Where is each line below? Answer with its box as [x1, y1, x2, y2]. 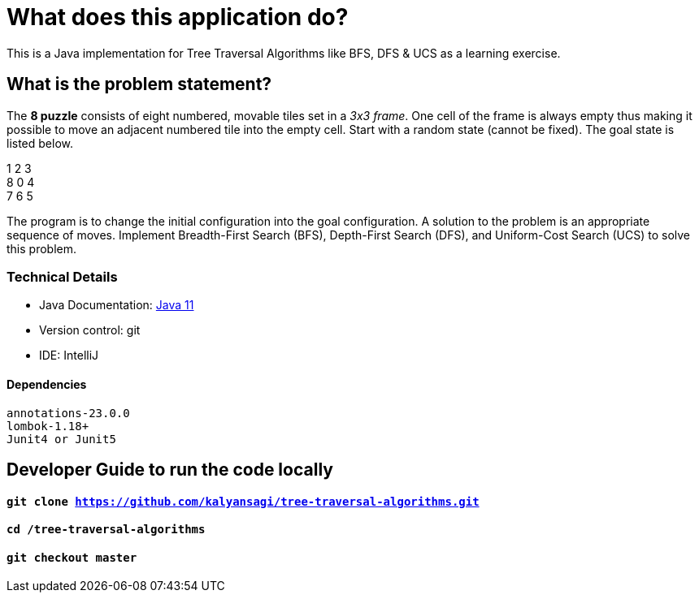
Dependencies [7, 377, 87, 391]
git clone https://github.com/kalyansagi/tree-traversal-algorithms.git [7, 494, 480, 508]
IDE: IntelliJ [39, 348, 99, 363]
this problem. [7, 241, 77, 256]
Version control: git [39, 323, 141, 338]
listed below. [7, 136, 74, 150]
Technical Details [7, 268, 118, 285]
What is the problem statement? [7, 74, 272, 95]
